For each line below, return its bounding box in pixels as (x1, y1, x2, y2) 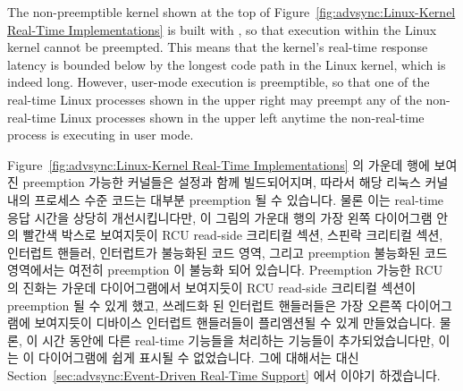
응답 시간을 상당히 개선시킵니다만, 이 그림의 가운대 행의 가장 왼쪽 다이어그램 (7, 208, 433, 226)
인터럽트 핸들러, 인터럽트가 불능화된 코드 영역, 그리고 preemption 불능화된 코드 (7, 242, 448, 261)
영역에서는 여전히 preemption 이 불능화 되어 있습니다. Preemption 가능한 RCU (7, 260, 443, 279)
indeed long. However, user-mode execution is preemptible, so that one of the (7, 72, 430, 91)
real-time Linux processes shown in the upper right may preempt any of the (7, 89, 422, 108)
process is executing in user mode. (7, 125, 194, 144)
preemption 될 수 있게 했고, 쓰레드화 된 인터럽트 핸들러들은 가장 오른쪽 (7, 295, 402, 314)
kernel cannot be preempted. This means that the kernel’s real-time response (7, 38, 428, 56)
